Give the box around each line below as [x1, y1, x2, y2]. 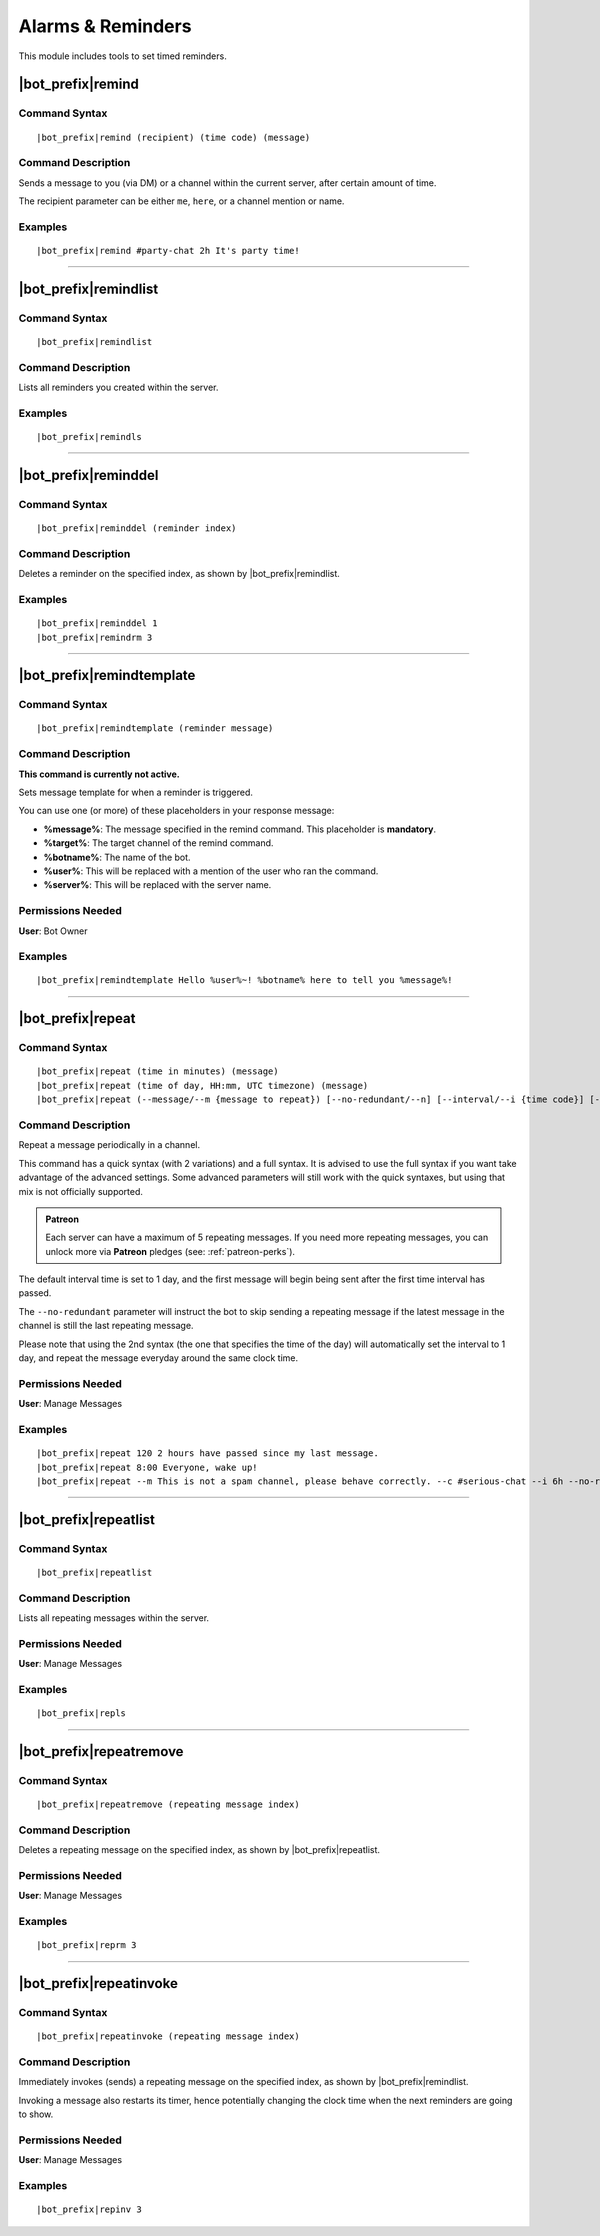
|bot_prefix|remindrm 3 [36, 631, 153, 643]
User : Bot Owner [18, 925, 89, 937]
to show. [18, 2108, 54, 2120]
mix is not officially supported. [18, 1185, 144, 1197]
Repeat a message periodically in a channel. [18, 1139, 200, 1151]
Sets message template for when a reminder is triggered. [18, 786, 254, 799]
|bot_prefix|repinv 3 [36, 2204, 142, 2215]
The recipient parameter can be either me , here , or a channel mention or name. [18, 195, 345, 207]
